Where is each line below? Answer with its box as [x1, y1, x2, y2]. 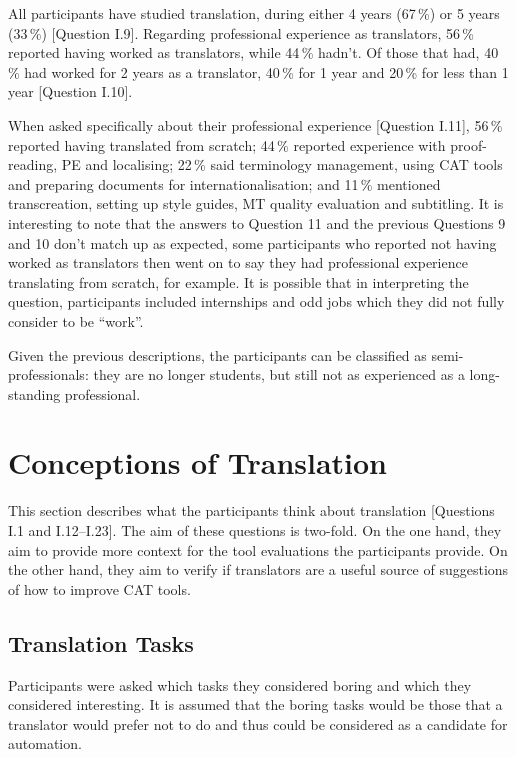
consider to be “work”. [8, 310, 144, 331]
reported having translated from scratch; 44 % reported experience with [8, 134, 446, 155]
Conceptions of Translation [8, 442, 388, 483]
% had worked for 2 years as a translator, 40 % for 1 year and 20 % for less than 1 [8, 61, 509, 82]
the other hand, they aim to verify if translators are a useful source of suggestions [8, 559, 509, 580]
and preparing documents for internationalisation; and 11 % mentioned [8, 173, 441, 194]
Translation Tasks [8, 627, 194, 658]
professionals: [8, 364, 89, 385]
